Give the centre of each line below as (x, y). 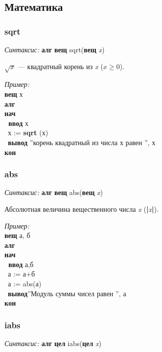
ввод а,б (21, 264)
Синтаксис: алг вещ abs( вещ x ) (54, 192)
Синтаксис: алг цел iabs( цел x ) (53, 343)
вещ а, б (18, 235)
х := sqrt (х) (28, 133)
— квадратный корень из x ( (61, 66)
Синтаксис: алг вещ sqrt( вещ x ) (55, 49)
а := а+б (21, 274)
